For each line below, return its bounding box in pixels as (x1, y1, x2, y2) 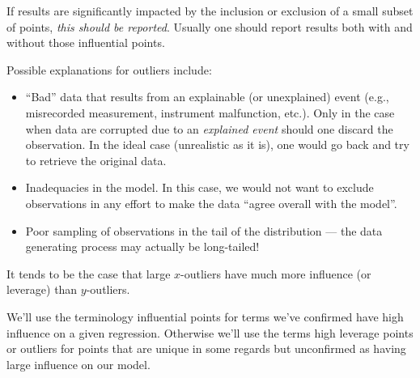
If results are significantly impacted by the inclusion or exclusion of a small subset (6, 2, 414, 19)
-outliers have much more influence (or (180, 265, 371, 282)
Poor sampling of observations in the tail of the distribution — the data (25, 222, 383, 239)
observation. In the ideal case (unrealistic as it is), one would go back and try (25, 136, 409, 153)
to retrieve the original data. (25, 151, 167, 168)
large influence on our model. (6, 355, 151, 372)
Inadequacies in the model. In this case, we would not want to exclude (25, 179, 374, 196)
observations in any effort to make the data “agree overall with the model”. (25, 194, 397, 211)
